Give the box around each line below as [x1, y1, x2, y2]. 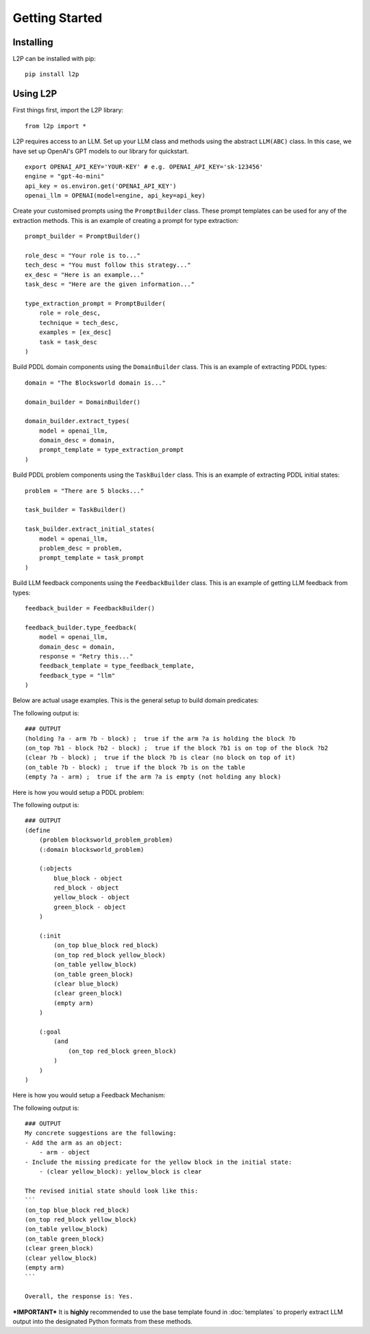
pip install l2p [25, 71, 79, 78]
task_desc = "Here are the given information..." [25, 281, 195, 288]
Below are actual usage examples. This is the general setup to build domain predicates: [12, 696, 260, 704]
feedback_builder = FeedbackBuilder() [25, 604, 156, 612]
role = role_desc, [38, 309, 101, 317]
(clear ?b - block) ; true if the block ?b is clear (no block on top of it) [25, 754, 296, 761]
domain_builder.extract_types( [25, 417, 130, 425]
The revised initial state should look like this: [25, 1187, 199, 1195]
